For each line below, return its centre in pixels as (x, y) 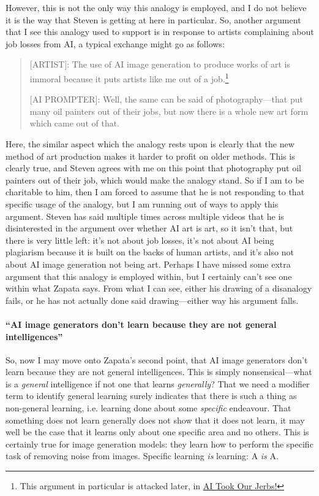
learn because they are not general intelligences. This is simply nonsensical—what (159, 372)
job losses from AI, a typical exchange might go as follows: (115, 43)
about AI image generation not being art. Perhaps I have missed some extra (148, 264)
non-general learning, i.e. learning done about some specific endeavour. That (148, 408)
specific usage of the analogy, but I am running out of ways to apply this (142, 203)
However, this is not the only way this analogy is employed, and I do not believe (156, 7)
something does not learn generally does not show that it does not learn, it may (155, 420)
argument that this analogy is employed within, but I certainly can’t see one (149, 276)
